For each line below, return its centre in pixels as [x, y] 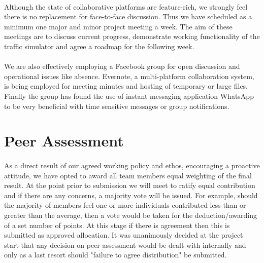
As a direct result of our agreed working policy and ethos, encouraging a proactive [132, 165]
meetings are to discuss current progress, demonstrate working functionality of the [132, 36]
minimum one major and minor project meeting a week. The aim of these [118, 26]
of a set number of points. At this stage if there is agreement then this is [117, 225]
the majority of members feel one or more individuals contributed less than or [125, 205]
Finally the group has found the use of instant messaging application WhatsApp [129, 96]
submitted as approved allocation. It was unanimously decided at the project [124, 235]
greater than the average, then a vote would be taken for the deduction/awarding [130, 215]
